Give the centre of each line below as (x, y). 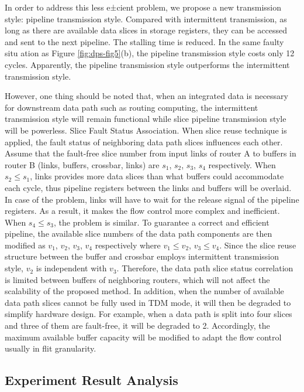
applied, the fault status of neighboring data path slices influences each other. (144, 142)
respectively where (128, 245)
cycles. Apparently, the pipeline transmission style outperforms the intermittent (147, 64)
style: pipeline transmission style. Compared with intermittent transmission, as (146, 18)
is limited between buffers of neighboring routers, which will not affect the (137, 279)
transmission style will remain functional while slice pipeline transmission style (146, 119)
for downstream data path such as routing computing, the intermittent (132, 107)
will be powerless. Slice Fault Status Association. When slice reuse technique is (146, 130)
